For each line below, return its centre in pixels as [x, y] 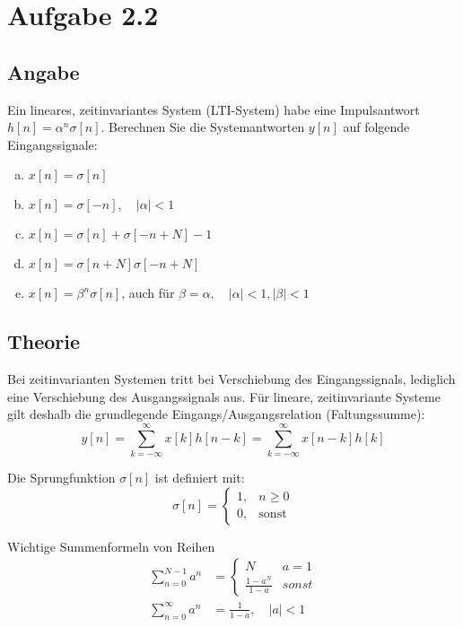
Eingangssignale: [52, 144]
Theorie [44, 341]
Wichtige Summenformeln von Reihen [111, 546]
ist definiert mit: [200, 478]
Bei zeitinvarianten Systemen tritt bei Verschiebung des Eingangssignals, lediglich [231, 379]
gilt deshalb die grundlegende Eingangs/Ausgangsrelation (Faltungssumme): [216, 414]
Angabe [44, 71]
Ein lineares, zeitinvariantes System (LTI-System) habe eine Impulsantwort [214, 109]
